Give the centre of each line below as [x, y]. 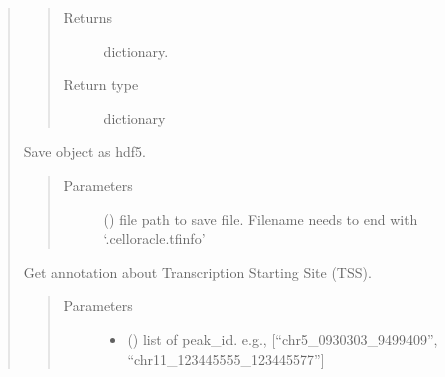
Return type [101, 84]
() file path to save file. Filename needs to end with [260, 218]
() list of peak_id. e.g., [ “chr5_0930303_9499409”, [282, 338]
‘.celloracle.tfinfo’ [154, 238]
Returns [88, 17]
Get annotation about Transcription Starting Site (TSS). [197, 271]
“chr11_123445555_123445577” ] [226, 358]
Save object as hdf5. [84, 151]
